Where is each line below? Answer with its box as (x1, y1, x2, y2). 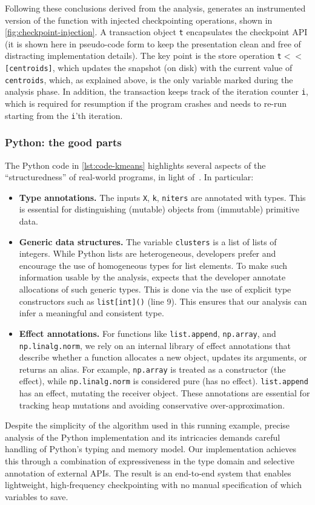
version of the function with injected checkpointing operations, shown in (5, 13, 273, 26)
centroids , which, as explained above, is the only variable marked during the (5, 73, 293, 86)
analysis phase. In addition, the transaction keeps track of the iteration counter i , (5, 85, 308, 98)
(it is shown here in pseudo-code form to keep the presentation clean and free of (5, 37, 301, 50)
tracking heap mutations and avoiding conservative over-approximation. (19, 398, 285, 411)
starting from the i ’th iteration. (5, 109, 123, 121)
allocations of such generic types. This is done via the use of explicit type (19, 283, 291, 295)
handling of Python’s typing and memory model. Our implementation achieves (5, 442, 297, 455)
